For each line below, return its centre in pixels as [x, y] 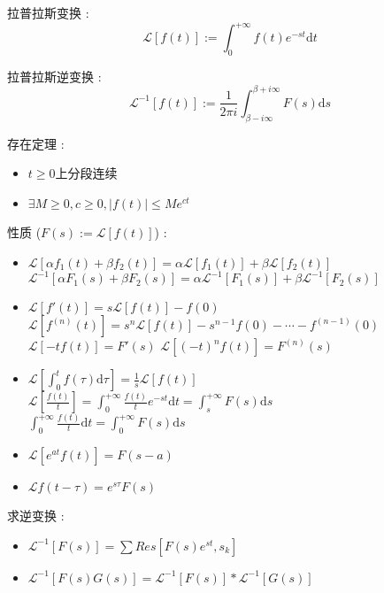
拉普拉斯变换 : [48, 12]
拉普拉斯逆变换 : [54, 76]
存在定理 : [36, 143]
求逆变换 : [36, 516]
